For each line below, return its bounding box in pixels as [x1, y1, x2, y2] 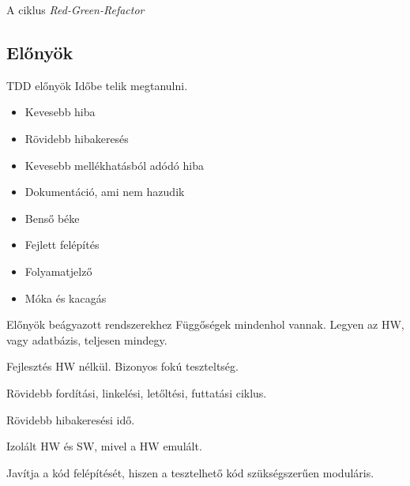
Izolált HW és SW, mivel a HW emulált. [6, 438, 202, 454]
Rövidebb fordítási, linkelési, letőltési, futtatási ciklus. [6, 384, 267, 401]
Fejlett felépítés [24, 236, 100, 253]
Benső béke [24, 209, 80, 226]
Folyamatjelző [24, 262, 92, 279]
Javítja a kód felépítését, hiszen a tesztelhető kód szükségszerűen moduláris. [6, 464, 374, 480]
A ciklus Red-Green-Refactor [6, 2, 145, 17]
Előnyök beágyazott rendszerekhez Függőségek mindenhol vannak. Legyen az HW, [6, 316, 404, 333]
